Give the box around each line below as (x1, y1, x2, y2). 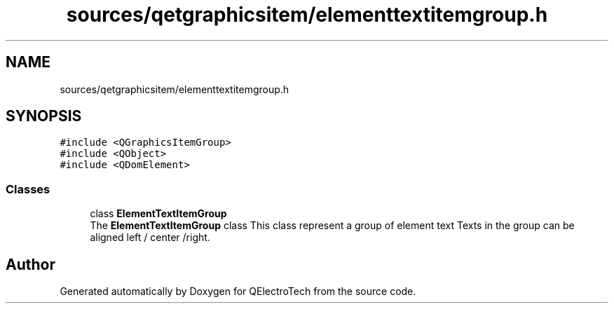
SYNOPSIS (6, 107, 82, 125)
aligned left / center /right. (90, 231, 210, 244)
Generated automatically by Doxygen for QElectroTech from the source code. (60, 285, 416, 298)
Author (6, 255, 55, 273)
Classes (6, 181, 50, 196)
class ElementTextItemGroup (90, 207, 227, 220)
